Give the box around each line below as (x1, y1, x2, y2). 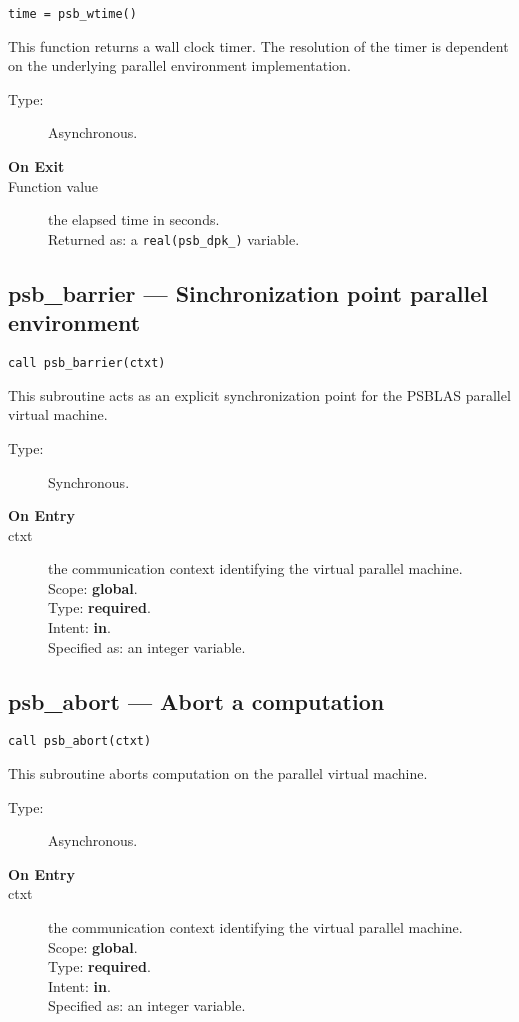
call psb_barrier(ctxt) (8, 356, 166, 371)
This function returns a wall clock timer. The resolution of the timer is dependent (8, 35, 509, 56)
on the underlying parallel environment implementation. (8, 55, 351, 76)
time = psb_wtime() (8, 7, 137, 21)
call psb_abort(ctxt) (8, 734, 152, 749)
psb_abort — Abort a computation (8, 685, 385, 716)
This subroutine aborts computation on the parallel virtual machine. (8, 763, 428, 784)
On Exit (8, 156, 65, 177)
